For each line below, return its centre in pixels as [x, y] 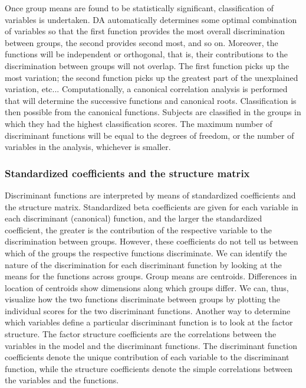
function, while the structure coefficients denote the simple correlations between [149, 368]
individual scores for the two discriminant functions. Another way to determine [148, 310]
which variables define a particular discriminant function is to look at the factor [149, 322]
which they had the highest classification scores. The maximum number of [139, 123]
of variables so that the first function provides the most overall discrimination [145, 31]
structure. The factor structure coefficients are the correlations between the [141, 334]
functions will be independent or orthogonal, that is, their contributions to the [146, 54]
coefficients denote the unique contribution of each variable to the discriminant [147, 357]
